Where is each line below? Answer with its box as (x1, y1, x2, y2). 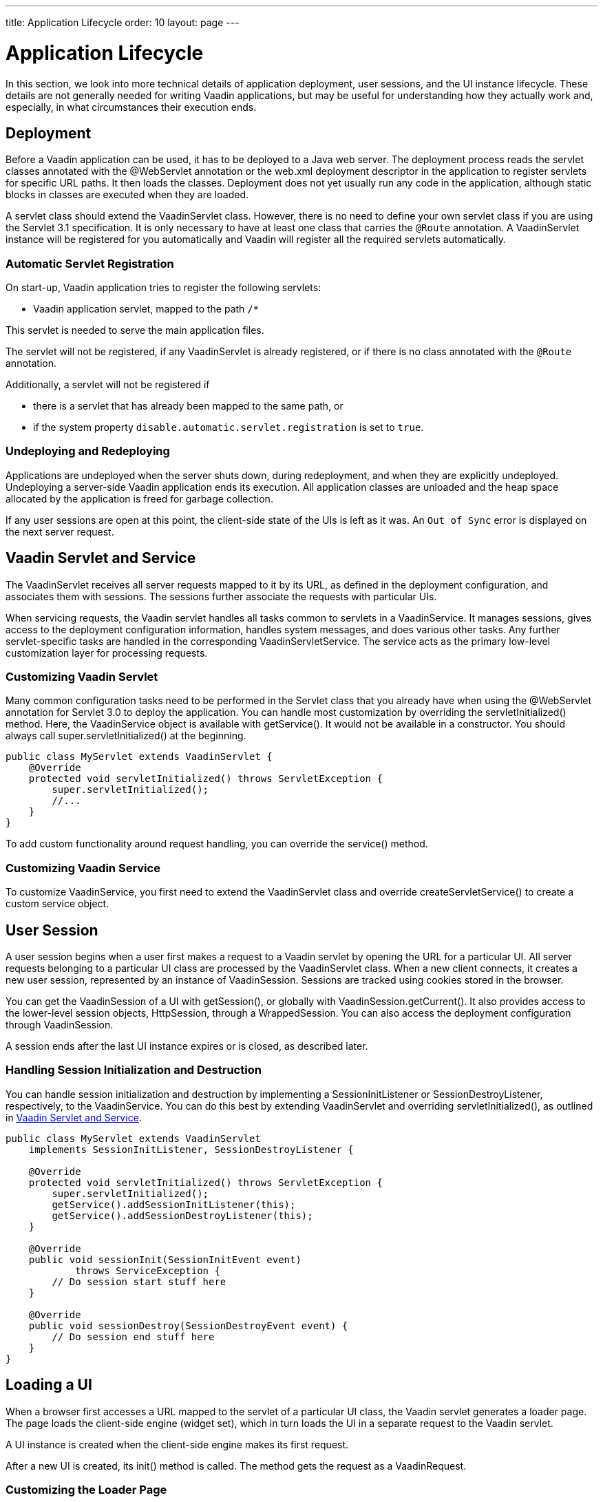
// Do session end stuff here (52, 1331, 215, 1342)
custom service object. (6, 898, 109, 910)
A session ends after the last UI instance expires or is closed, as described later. (6, 1040, 368, 1053)
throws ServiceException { (75, 1265, 220, 1276)
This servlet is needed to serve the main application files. (6, 324, 264, 337)
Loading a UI (6, 1376, 92, 1394)
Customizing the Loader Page (6, 1483, 167, 1496)
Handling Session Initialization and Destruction (6, 1063, 262, 1077)
